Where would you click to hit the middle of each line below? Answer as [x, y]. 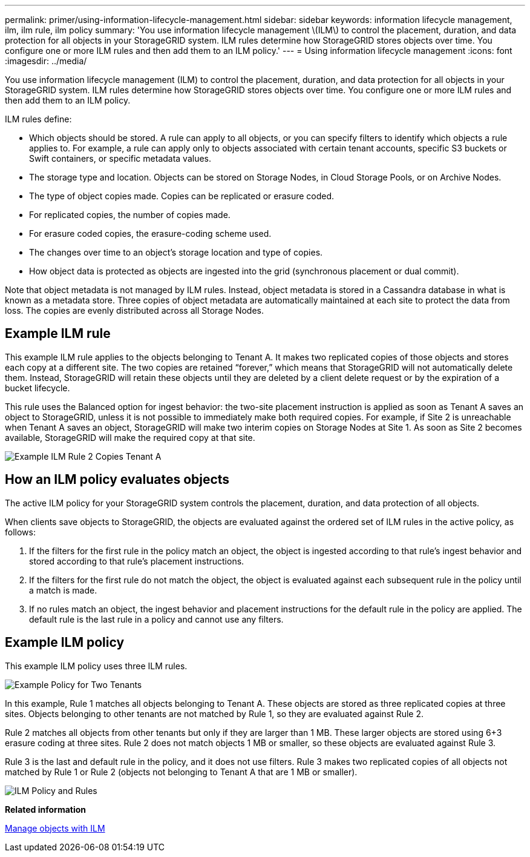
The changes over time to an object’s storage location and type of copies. [176, 252]
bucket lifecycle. [38, 388]
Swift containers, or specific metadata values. [120, 158]
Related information [46, 809]
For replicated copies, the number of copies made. [130, 215]
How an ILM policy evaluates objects [117, 480]
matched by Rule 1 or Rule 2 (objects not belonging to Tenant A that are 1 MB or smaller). [181, 772]
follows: [20, 532]
